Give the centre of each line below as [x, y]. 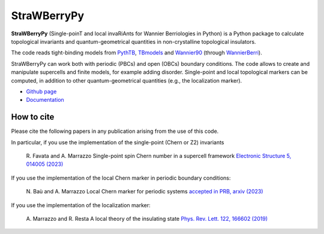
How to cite [33, 117]
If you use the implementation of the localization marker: [81, 205]
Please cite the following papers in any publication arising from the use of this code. [115, 131]
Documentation [45, 100]
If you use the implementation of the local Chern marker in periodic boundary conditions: [121, 178]
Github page [41, 91]
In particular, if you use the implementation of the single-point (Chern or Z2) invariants [118, 142]
